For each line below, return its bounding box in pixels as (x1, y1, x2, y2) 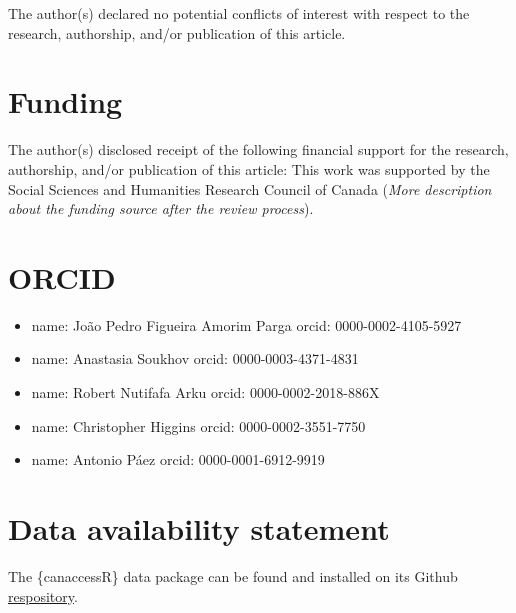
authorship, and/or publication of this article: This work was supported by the (8, 158, 490, 179)
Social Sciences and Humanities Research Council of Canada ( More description (8, 178, 492, 199)
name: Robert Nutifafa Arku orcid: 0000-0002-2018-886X (31, 382, 380, 402)
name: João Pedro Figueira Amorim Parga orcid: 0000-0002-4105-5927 (31, 314, 462, 335)
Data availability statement (8, 507, 390, 548)
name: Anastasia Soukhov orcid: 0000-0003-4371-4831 (31, 348, 359, 369)
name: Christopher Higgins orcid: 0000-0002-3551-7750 (31, 415, 366, 436)
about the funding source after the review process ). (8, 198, 314, 219)
